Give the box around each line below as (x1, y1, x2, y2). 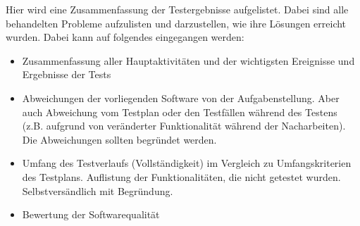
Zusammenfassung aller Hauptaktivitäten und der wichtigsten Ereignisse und (22, 53, 355, 68)
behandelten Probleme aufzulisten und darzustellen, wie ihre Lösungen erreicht (6, 15, 347, 30)
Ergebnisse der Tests (22, 67, 111, 82)
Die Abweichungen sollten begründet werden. (22, 132, 217, 146)
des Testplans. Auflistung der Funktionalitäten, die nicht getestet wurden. (22, 169, 341, 184)
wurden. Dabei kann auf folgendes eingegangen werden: (6, 30, 244, 44)
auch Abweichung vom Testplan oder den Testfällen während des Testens (22, 104, 337, 119)
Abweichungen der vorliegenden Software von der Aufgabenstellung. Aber (22, 90, 340, 105)
